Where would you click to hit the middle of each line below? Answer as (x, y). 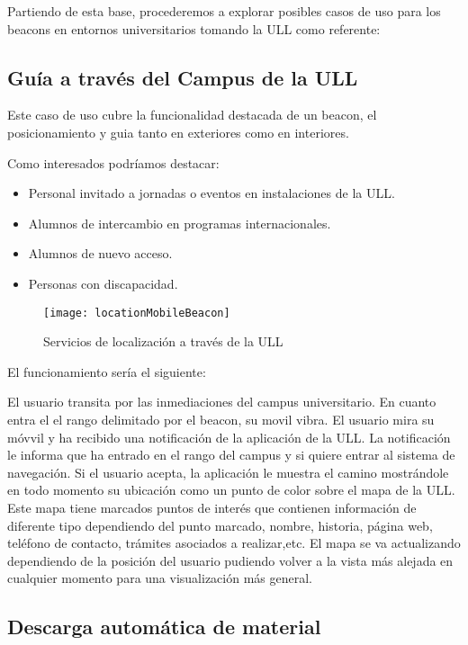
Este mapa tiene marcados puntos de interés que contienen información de (212, 507)
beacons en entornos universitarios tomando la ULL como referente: (194, 28)
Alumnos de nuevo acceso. (100, 253)
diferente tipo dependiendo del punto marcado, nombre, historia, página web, (220, 525)
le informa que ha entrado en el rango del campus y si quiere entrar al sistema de (231, 455)
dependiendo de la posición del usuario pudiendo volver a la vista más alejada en (230, 560)
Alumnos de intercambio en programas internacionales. (180, 223)
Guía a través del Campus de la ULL (183, 77)
